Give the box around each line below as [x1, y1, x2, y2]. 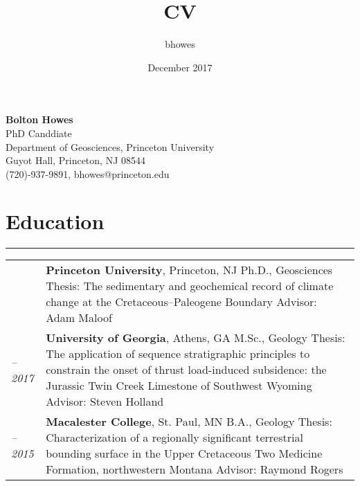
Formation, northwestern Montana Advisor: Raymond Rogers [46, 461, 343, 478]
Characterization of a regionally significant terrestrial [46, 429, 303, 446]
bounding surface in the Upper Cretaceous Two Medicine [46, 445, 323, 462]
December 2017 [147, 60, 213, 74]
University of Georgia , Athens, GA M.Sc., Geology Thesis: [46, 330, 345, 346]
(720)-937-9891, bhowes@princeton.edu [6, 166, 170, 181]
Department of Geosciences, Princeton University [6, 139, 215, 154]
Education [6, 207, 105, 235]
